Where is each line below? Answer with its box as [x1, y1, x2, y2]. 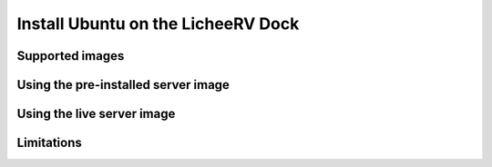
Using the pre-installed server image [16, 77, 230, 93]
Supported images [16, 48, 125, 64]
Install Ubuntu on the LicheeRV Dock [16, 14, 300, 34]
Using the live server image [16, 106, 176, 122]
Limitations [16, 135, 82, 151]
